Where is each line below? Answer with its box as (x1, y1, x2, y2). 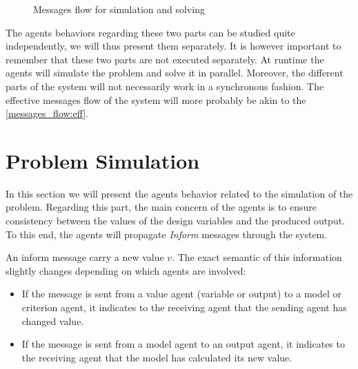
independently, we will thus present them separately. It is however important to (6, 39, 341, 53)
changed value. (21, 313, 84, 328)
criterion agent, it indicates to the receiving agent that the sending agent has (21, 300, 347, 315)
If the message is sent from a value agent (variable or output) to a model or (21, 286, 341, 301)
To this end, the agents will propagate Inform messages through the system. (6, 226, 328, 241)
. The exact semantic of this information (172, 250, 342, 264)
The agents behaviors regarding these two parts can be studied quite (6, 25, 295, 39)
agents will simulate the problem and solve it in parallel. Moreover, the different (6, 65, 344, 80)
